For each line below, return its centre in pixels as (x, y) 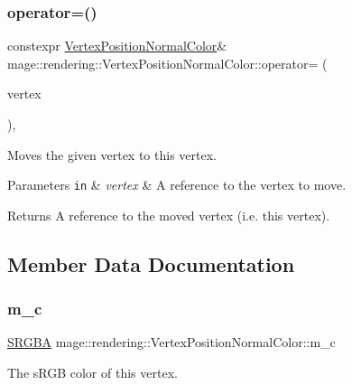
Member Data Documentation (151, 263)
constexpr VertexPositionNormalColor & (117, 46)
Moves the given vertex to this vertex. (112, 154)
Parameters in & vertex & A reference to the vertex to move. (177, 185)
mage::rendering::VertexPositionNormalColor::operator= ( (167, 63)
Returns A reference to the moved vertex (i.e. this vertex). (169, 215)
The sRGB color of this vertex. (93, 373)
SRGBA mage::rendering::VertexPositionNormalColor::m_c (171, 342)
